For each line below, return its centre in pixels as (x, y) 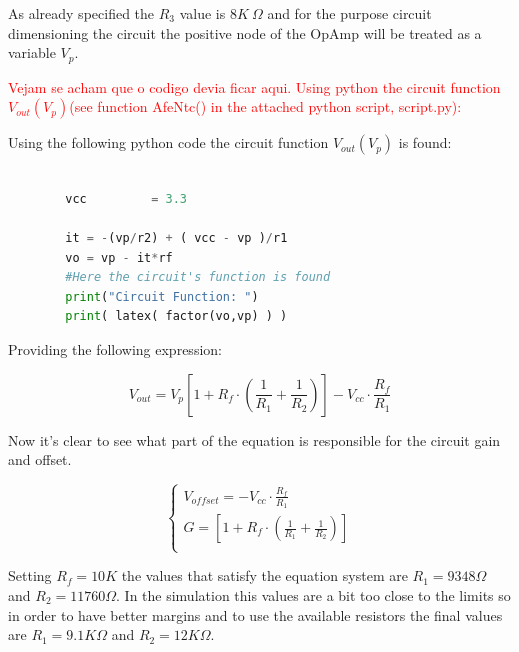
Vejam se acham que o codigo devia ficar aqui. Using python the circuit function (254, 86)
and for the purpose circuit (349, 13)
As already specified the (81, 13)
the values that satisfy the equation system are (264, 575)
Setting (30, 575)
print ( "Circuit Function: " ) (162, 296)
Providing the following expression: (115, 348)
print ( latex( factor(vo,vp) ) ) (176, 316)
